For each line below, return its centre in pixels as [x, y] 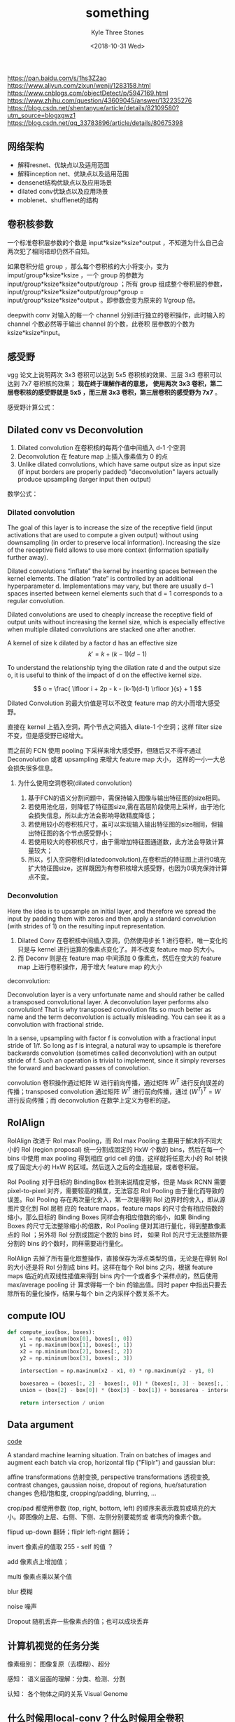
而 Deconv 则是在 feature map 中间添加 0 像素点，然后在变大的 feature [119, 958]
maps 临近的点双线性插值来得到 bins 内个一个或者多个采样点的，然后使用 [113, 1275]
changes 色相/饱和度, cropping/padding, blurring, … [82, 1493]
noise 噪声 [22, 1607]
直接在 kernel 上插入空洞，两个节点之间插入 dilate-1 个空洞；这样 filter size [115, 727]
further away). [28, 558]
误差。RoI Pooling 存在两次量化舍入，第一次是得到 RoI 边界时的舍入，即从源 [116, 1200]
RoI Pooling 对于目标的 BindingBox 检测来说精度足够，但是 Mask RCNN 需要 [117, 1182]
